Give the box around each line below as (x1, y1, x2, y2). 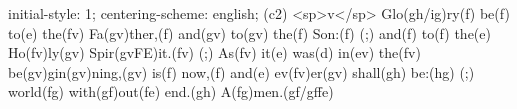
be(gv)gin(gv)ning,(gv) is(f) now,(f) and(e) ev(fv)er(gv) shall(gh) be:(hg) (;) (8, 61, 475, 82)
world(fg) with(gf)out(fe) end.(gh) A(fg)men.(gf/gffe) (8, 81, 334, 102)
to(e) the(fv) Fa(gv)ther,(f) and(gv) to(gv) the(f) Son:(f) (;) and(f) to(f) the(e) (8, 22, 491, 43)
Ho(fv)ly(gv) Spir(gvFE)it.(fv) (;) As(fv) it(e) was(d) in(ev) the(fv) (8, 42, 421, 63)
